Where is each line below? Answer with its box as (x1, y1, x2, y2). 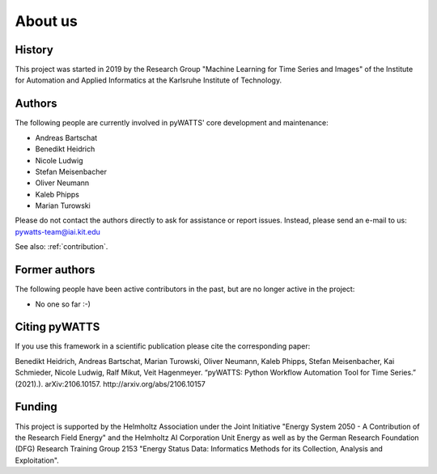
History (15, 43, 54, 57)
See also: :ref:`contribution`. (15, 242, 108, 252)
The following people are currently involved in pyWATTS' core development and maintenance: (15, 118, 329, 128)
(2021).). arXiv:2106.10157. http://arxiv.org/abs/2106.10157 (15, 379, 206, 388)
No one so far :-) (35, 299, 91, 309)
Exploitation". (15, 455, 60, 465)
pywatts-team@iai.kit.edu (15, 226, 101, 236)
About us (15, 12, 78, 30)
